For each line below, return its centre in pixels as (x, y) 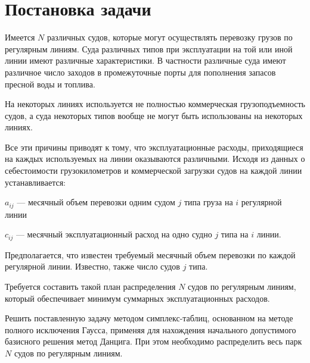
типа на (235, 234)
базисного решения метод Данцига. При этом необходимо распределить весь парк (154, 341)
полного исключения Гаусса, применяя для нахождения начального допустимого (151, 329)
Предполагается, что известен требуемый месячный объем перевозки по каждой (150, 254)
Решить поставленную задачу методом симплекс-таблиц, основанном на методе (149, 318)
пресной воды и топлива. (50, 84)
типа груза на (208, 202)
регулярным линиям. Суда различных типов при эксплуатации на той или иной (149, 48)
